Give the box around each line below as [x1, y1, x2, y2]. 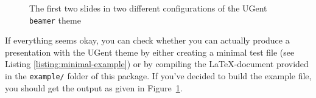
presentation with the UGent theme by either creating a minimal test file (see [5, 45, 295, 58]
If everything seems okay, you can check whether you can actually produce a [5, 34, 290, 47]
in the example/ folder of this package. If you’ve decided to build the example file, [5, 70, 312, 82]
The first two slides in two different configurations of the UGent [29, 2, 267, 14]
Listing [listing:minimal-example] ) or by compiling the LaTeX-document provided [5, 57, 309, 70]
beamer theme [29, 13, 81, 26]
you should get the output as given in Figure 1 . [5, 81, 183, 94]
